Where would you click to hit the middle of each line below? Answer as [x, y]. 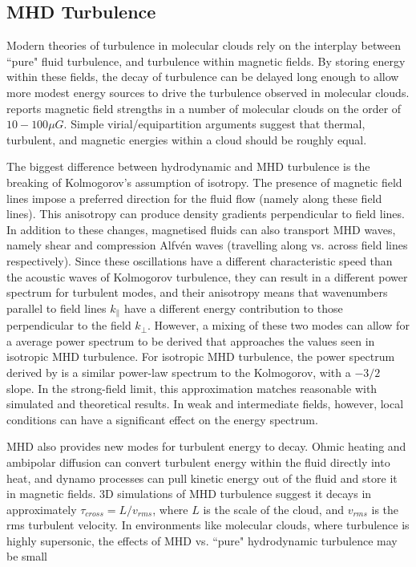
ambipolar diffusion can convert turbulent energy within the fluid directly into [198, 462]
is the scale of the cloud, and [273, 509]
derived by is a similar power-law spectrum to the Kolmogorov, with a [179, 372]
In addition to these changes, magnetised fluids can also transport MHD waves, [201, 229]
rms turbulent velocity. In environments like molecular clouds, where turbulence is [208, 525]
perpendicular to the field [69, 325]
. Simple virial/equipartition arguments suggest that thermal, [214, 124]
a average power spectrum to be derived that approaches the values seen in [191, 340]
